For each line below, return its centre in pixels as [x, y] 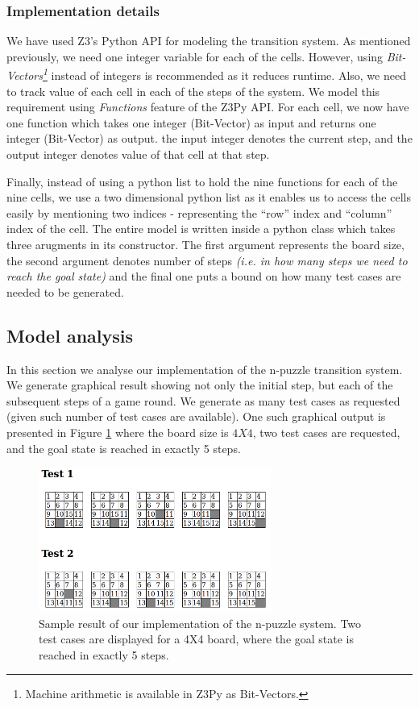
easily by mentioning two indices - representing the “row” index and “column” [199, 212]
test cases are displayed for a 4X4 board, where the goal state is [197, 639]
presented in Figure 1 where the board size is [118, 432]
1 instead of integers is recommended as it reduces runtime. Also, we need [224, 74]
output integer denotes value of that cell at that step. [138, 154]
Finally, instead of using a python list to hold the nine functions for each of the [202, 181]
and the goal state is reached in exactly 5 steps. [124, 448]
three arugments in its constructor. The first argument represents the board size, [205, 244]
